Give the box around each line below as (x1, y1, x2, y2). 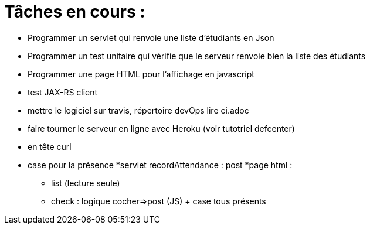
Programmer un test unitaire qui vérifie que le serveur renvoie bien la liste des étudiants (28, 50, 366, 61)
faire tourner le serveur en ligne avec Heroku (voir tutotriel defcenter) (28, 123, 295, 134)
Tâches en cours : (4, 2, 145, 22)
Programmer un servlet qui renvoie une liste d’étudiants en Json (28, 32, 274, 43)
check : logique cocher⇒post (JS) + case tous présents (51, 196, 266, 206)
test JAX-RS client (28, 87, 98, 97)
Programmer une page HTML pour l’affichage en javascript (28, 69, 254, 79)
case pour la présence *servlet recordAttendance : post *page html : (28, 159, 293, 170)
